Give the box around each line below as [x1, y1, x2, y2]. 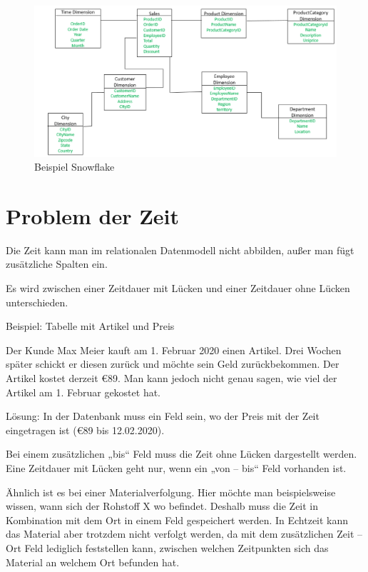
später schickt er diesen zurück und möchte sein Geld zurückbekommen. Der [6, 356, 339, 371]
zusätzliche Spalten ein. [6, 256, 108, 271]
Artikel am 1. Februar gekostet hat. [6, 384, 160, 399]
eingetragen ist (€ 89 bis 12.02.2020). [6, 422, 165, 437]
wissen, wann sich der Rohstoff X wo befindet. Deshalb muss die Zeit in [6, 498, 319, 513]
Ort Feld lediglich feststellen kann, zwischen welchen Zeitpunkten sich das [6, 540, 329, 555]
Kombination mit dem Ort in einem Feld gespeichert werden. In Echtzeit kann [6, 512, 349, 527]
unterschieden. [6, 294, 68, 309]
